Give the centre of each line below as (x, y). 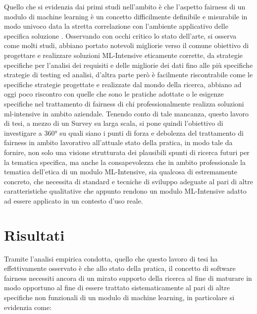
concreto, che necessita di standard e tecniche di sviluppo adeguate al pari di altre (128, 181)
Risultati (34, 235)
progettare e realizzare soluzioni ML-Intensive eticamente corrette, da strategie (124, 55)
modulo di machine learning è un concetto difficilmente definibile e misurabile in (126, 16)
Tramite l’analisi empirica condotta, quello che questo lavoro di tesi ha (111, 258)
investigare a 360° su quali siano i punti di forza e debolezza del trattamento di (124, 132)
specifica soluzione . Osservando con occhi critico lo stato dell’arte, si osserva (120, 35)
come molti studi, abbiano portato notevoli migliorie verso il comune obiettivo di (127, 45)
